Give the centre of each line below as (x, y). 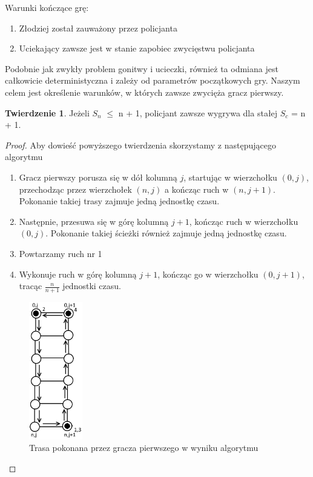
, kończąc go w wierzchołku (208, 274)
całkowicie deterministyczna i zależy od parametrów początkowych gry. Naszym (153, 80)
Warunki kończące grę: (47, 7)
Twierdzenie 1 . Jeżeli (47, 112)
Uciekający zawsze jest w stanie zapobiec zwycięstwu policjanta (137, 48)
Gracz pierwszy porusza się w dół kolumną (98, 177)
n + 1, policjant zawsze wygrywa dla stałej (198, 112)
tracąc (31, 286)
